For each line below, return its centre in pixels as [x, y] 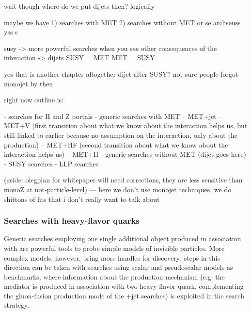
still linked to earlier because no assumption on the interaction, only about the [121, 135]
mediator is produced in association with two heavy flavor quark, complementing [124, 286]
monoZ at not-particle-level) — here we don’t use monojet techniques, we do [118, 189]
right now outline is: [34, 100]
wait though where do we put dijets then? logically [79, 6]
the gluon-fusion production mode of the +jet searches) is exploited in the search [124, 295]
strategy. [17, 305]
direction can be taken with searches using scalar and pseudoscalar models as [118, 267]
